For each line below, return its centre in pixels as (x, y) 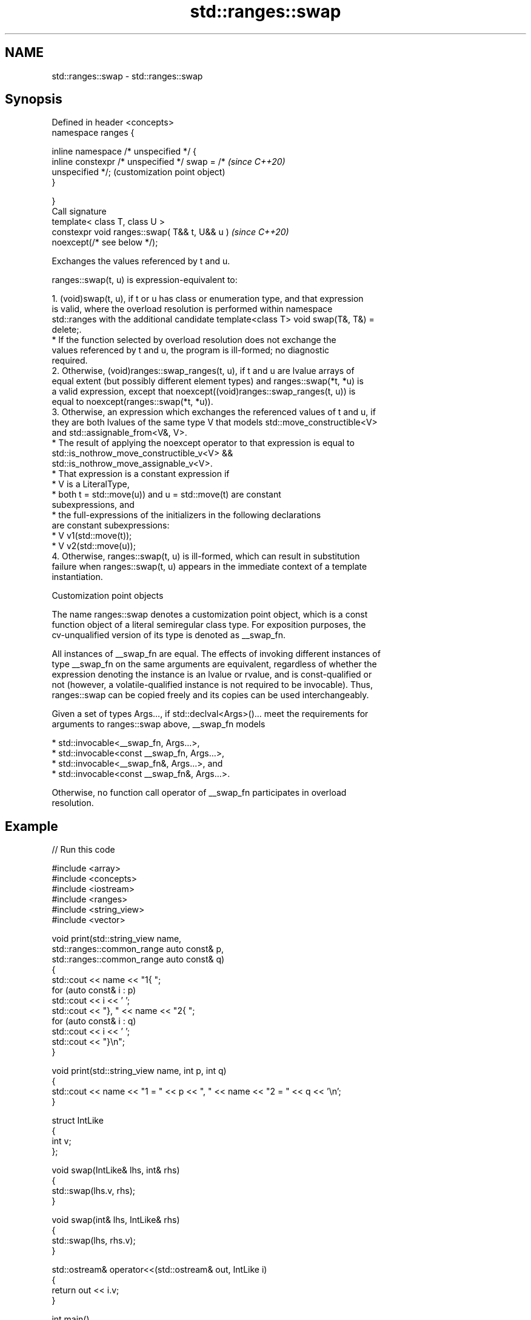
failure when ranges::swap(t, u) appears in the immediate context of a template (209, 567)
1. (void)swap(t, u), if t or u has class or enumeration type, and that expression (208, 299)
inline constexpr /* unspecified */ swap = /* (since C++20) (169, 162)
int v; (62, 1141)
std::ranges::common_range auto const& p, (138, 949)
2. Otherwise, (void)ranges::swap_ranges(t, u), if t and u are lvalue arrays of (203, 371)
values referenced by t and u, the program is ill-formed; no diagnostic (191, 350)
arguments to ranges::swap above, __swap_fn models (159, 724)
